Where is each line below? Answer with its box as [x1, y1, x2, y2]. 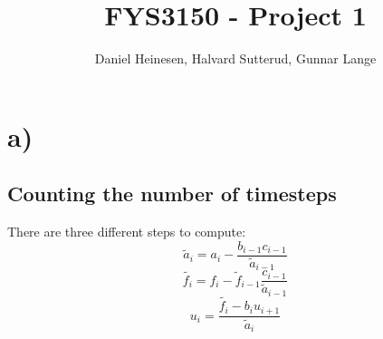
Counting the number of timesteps [7, 179, 337, 208]
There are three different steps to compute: [7, 222, 246, 241]
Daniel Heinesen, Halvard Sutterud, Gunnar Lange [94, 49, 377, 68]
